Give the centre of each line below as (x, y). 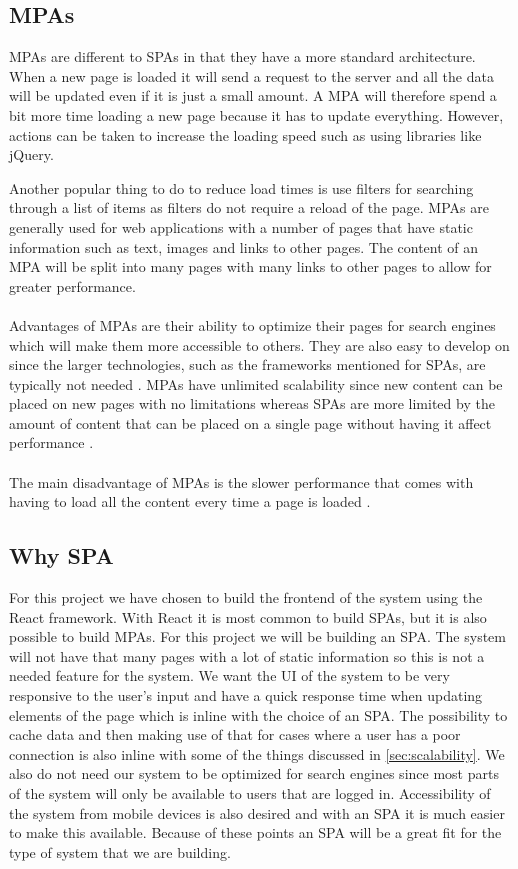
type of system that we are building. (120, 851)
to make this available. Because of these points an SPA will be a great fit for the (255, 832)
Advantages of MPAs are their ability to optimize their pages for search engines (252, 324)
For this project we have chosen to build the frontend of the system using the (246, 597)
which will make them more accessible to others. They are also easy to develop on (259, 344)
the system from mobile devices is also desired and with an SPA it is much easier (257, 812)
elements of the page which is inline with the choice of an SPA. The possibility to (258, 714)
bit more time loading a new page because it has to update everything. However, (256, 114)
